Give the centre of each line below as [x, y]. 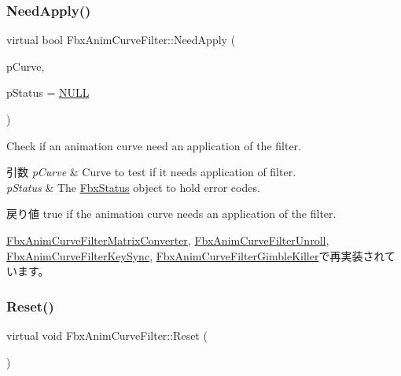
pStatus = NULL [48, 92]
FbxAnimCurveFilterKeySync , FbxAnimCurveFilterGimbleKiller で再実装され [196, 255]
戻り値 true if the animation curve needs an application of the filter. [171, 214]
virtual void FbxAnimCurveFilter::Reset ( [107, 335]
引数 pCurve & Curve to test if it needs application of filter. [151, 172]
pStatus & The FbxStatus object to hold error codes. [133, 187]
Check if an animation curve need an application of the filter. [154, 145]
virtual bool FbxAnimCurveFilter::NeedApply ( [121, 40]
